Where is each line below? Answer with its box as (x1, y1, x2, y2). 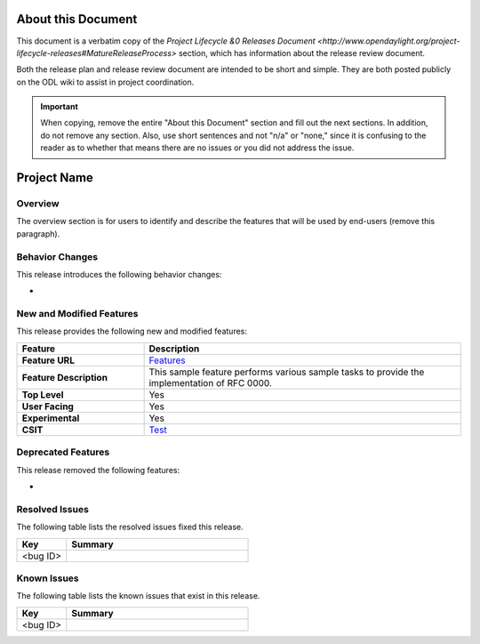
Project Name (16, 170, 93, 186)
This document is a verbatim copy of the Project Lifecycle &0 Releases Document (16, 36, 316, 46)
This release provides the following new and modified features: (16, 326, 248, 337)
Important (40, 101, 79, 112)
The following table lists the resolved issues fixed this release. (16, 521, 244, 533)
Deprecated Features (16, 446, 110, 458)
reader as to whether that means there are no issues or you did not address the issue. (40, 142, 355, 153)
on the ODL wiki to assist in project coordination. (16, 76, 195, 87)
